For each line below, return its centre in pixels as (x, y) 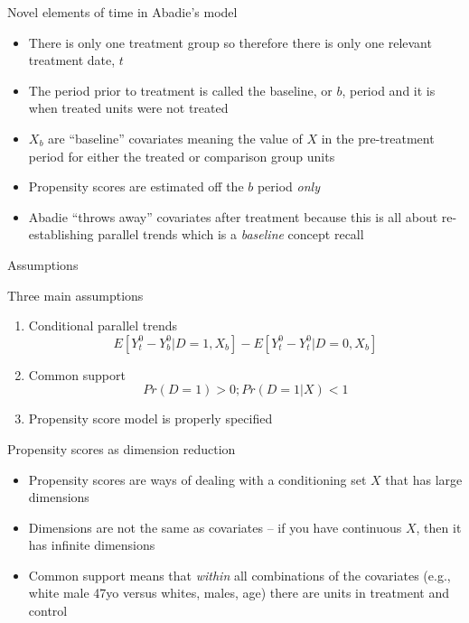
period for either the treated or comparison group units (182, 156)
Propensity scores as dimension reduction (122, 448)
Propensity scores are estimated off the (136, 186)
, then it (439, 527)
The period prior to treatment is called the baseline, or (180, 90)
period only (288, 186)
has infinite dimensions (92, 545)
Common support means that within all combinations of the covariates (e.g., (239, 575)
